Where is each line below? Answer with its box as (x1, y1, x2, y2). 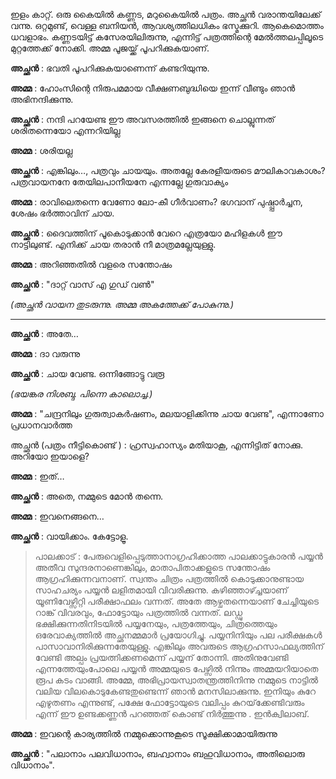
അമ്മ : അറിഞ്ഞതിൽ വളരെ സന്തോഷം (10, 259, 173, 270)
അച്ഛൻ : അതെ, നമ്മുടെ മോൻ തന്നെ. (10, 490, 164, 502)
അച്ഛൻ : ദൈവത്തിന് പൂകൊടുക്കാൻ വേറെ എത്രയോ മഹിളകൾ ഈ (10, 227, 283, 239)
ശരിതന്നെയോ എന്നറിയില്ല (10, 125, 121, 136)
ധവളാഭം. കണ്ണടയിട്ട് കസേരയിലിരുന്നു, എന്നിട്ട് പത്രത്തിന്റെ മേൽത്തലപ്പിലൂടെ (10, 31, 324, 43)
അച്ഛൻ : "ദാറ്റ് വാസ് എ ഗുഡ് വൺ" (10, 279, 155, 290)
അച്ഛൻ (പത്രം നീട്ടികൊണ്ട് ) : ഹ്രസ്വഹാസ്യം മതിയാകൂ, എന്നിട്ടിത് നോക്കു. (10, 439, 303, 451)
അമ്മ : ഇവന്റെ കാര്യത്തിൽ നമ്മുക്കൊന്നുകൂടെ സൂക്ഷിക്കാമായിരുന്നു (10, 728, 278, 739)
